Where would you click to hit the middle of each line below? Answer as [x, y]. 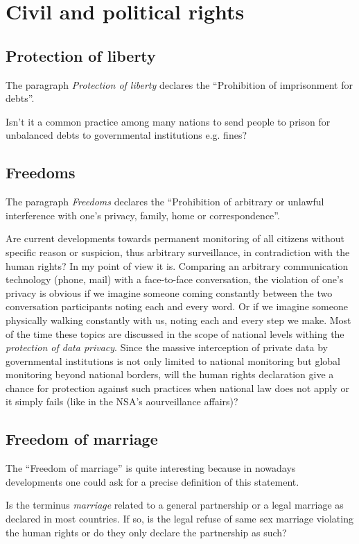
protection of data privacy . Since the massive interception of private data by [167, 347]
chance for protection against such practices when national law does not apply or [177, 388]
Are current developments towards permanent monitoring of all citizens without [175, 238]
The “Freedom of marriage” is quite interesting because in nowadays [151, 468]
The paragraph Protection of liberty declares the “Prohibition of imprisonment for [179, 84]
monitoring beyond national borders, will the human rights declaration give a [170, 374]
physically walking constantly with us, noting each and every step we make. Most [178, 320]
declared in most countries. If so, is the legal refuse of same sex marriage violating [179, 519]
